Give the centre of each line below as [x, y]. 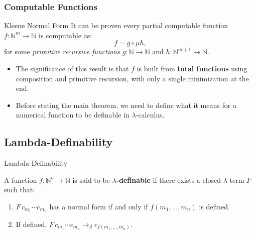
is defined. [214, 206]
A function [21, 180]
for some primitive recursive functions [62, 51]
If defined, [31, 224]
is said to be [91, 180]
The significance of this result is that [72, 68]
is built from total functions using [192, 68]
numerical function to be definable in [73, 115]
